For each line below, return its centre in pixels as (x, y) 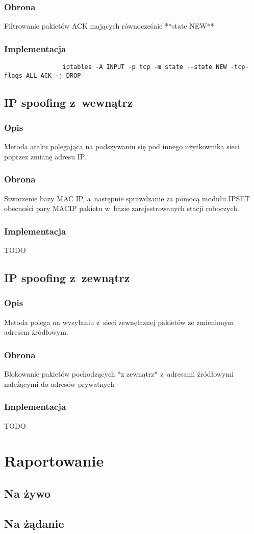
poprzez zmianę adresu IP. (45, 156)
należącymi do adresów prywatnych (59, 384)
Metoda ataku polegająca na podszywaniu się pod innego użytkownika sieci (122, 146)
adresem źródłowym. (36, 332)
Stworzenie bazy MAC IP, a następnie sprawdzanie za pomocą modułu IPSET (127, 198)
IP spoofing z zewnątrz (67, 278)
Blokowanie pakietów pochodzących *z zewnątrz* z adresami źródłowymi (119, 374)
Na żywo (28, 493)
